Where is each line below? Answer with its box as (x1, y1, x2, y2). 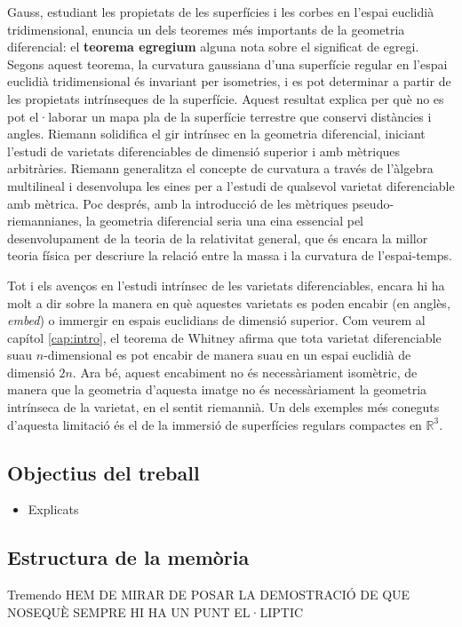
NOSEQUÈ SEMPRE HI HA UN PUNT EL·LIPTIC (7, 602, 304, 621)
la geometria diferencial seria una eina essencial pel (85, 211, 364, 230)
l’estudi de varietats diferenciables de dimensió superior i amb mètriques (7, 141, 401, 160)
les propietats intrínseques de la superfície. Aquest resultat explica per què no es (7, 89, 444, 107)
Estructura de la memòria (7, 544, 250, 571)
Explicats (28, 500, 79, 519)
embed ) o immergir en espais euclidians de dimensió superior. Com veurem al (7, 311, 426, 329)
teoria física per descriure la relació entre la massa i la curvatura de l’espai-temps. (7, 246, 452, 265)
